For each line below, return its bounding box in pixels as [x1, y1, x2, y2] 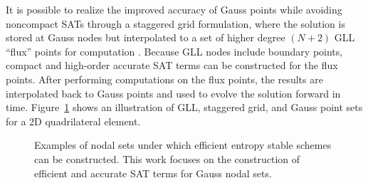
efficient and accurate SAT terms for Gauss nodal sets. [34, 165, 272, 180]
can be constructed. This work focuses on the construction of [34, 151, 300, 166]
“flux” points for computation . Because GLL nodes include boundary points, [6, 43, 343, 58]
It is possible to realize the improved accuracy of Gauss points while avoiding [6, 2, 342, 16]
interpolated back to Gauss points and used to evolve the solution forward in [6, 85, 341, 100]
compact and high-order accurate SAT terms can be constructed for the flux [6, 58, 338, 73]
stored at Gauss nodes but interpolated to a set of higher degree [6, 30, 285, 45]
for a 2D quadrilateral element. [6, 113, 141, 128]
